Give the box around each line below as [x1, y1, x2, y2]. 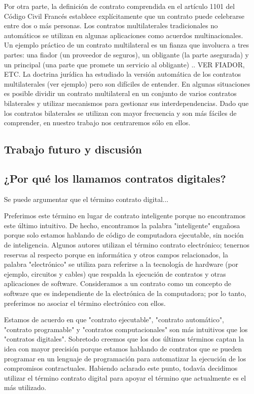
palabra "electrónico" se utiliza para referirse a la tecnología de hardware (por [4, 259, 238, 269]
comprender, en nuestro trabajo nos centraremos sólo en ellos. [4, 117, 190, 128]
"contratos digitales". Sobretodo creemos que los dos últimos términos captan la [4, 334, 244, 344]
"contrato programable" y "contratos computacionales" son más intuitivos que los [4, 324, 248, 334]
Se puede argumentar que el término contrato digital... [4, 194, 169, 204]
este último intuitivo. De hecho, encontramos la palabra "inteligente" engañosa [4, 220, 240, 230]
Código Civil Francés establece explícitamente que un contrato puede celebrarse [4, 10, 245, 21]
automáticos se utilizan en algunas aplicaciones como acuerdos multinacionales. [4, 30, 243, 40]
